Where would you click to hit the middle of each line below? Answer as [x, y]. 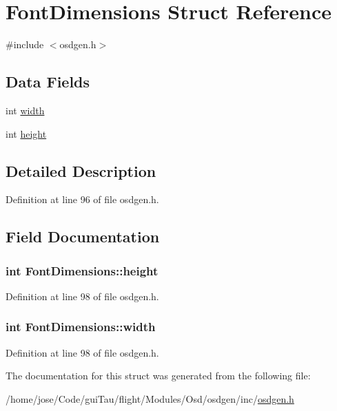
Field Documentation [83, 236]
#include [25, 44]
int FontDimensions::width [81, 327]
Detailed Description [81, 170]
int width [25, 110]
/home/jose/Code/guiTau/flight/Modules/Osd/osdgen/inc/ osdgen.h [150, 398]
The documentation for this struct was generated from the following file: [158, 376]
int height [26, 133]
